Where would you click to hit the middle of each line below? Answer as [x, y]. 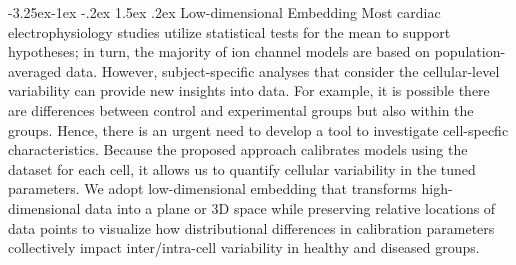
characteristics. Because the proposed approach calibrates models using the [238, 149]
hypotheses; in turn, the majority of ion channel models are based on [219, 51]
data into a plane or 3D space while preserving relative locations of [290, 207]
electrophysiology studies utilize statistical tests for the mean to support [229, 31]
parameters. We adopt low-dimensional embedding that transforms [212, 188]
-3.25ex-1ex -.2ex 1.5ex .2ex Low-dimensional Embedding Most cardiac [224, 12]
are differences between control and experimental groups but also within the [241, 109]
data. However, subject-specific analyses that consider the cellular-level [282, 70]
